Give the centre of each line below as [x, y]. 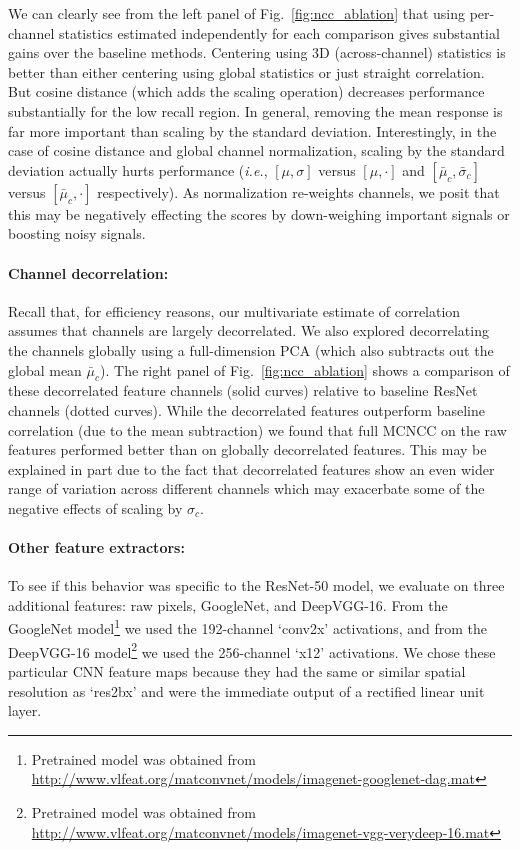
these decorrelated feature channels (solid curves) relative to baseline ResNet [243, 390]
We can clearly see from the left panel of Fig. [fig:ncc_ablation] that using [237, 13]
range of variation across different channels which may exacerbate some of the [246, 488]
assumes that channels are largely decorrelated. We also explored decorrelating [248, 330]
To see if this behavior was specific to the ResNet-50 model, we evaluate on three [256, 585]
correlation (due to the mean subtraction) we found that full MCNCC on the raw [257, 429]
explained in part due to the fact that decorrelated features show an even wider [251, 468]
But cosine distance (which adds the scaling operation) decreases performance [246, 91]
